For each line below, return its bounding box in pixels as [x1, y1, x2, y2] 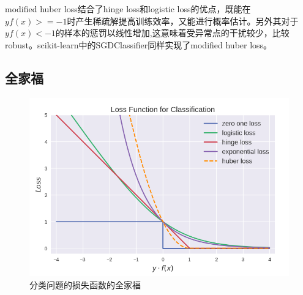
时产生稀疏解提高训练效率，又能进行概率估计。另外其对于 [67, 14, 299, 27]
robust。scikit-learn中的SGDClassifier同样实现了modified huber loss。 [5, 38, 272, 51]
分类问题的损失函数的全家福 [29, 278, 141, 291]
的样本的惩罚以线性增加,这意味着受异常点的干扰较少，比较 [55, 26, 290, 39]
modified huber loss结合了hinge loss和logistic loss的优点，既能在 [5, 2, 251, 15]
